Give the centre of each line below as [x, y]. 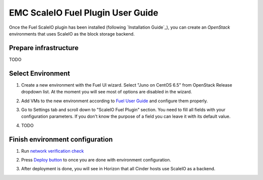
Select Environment [39, 73]
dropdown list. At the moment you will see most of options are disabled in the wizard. [107, 92]
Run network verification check [53, 151]
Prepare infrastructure [44, 48]
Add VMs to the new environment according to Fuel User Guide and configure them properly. [114, 101]
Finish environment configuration [61, 139]
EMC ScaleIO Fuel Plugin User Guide [84, 13]
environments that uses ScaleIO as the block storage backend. [72, 34]
